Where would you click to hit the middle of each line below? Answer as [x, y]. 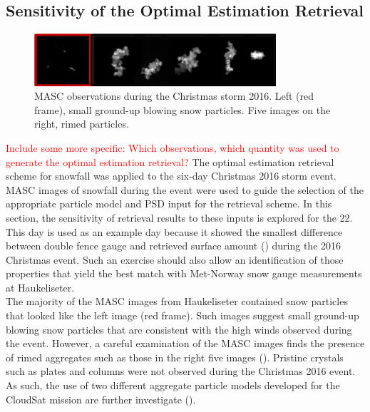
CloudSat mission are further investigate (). [101, 399]
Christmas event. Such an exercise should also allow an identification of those [175, 259]
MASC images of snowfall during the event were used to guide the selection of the [185, 189]
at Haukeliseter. [40, 287]
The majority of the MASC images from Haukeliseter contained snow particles [177, 301]
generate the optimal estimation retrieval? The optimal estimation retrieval [170, 161]
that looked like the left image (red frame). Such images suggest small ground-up [183, 315]
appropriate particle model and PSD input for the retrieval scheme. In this [169, 204]
